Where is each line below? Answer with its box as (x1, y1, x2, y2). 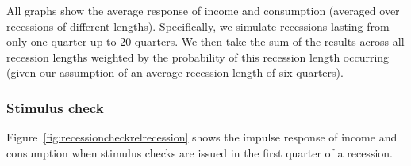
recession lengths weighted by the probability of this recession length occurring (6, 48, 390, 65)
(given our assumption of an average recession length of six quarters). (6, 64, 344, 81)
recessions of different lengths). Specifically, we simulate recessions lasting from (6, 17, 390, 34)
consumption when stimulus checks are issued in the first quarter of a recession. (6, 144, 393, 160)
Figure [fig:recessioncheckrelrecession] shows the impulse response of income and (6, 129, 398, 145)
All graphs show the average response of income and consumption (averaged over (6, 2, 400, 18)
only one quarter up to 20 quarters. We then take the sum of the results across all (6, 33, 405, 50)
